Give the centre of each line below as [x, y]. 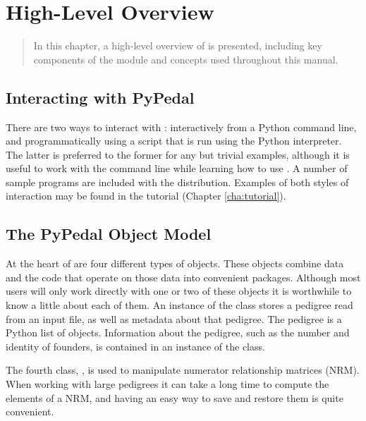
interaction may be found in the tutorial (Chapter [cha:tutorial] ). [146, 196]
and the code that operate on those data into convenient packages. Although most [183, 277]
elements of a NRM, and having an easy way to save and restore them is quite [175, 397]
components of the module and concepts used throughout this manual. [186, 59]
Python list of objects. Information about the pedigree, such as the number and [178, 332]
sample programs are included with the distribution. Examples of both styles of [177, 182]
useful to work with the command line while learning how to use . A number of [177, 168]
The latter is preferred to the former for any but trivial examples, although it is [178, 154]
